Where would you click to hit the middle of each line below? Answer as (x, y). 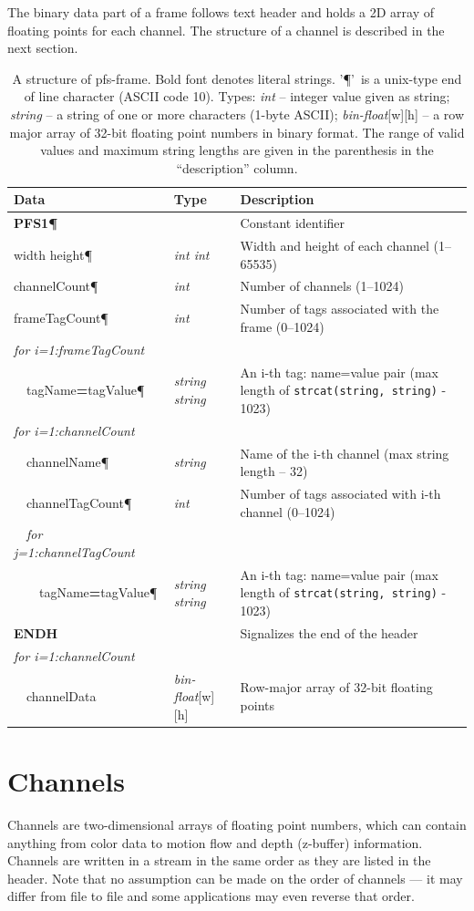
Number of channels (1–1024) (322, 286)
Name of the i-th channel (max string (345, 453)
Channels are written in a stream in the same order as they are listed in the (219, 860)
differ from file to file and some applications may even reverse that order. (211, 896)
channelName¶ (67, 462)
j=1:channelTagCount (74, 552)
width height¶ (53, 254)
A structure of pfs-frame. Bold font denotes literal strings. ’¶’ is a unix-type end (237, 78)
